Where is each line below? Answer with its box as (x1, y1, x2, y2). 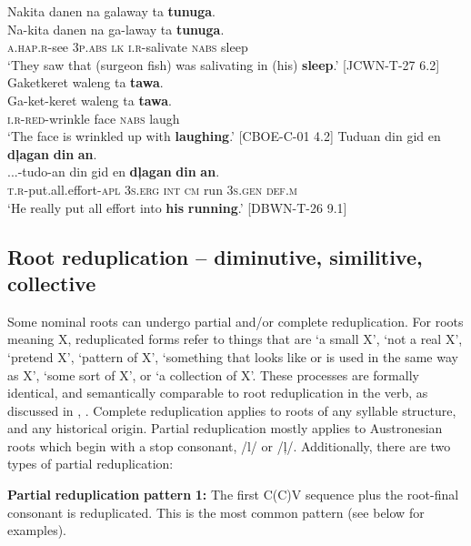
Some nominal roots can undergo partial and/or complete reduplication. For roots (7, 311, 464, 330)
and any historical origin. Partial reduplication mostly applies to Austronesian (7, 419, 443, 438)
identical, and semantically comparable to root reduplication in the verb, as (7, 383, 428, 402)
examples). (7, 521, 67, 540)
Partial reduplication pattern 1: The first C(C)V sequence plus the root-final (7, 485, 459, 504)
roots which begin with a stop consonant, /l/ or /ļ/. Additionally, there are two (7, 436, 451, 455)
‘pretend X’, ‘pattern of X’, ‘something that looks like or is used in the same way (7, 347, 458, 366)
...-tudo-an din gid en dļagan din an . (7, 162, 220, 181)
